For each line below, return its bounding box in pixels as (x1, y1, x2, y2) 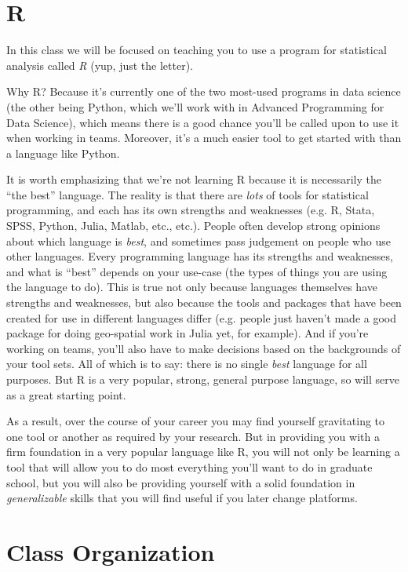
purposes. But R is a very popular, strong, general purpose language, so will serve (6, 371, 399, 387)
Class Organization (6, 535, 215, 567)
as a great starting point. (6, 386, 126, 403)
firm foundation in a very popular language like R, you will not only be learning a (6, 443, 400, 460)
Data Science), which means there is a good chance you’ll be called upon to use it (6, 114, 399, 130)
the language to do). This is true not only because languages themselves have (6, 279, 377, 295)
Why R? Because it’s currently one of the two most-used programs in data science (6, 83, 401, 100)
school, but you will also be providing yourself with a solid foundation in (6, 474, 355, 490)
